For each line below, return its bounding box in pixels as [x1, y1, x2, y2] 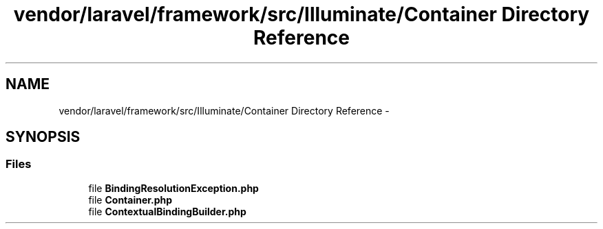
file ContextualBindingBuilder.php [88, 205, 246, 217]
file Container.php [88, 193, 173, 206]
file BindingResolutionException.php [88, 182, 259, 194]
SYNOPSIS [6, 128, 81, 146]
